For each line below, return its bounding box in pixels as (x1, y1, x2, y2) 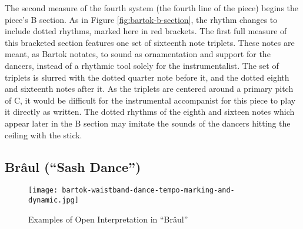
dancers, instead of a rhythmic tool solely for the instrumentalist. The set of (5, 59, 279, 71)
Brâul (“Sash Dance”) (5, 157, 141, 175)
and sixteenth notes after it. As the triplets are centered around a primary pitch (5, 82, 294, 95)
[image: (28, 186, 58, 195)
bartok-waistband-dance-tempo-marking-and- (62, 186, 235, 195)
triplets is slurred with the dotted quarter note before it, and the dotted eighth (5, 71, 289, 83)
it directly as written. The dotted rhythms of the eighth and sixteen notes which (5, 105, 295, 118)
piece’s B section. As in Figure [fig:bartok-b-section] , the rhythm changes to (5, 13, 278, 25)
